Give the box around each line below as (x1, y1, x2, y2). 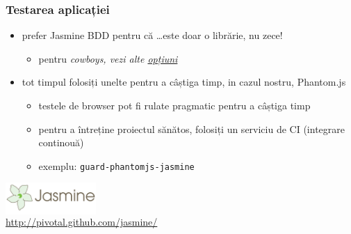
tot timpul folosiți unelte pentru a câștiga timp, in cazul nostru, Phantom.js (22, 75, 346, 89)
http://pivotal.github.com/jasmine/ (6, 214, 158, 228)
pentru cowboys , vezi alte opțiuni (38, 51, 178, 65)
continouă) (38, 135, 84, 150)
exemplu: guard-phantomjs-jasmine (38, 158, 195, 173)
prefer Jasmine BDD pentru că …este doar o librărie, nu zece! (22, 28, 283, 42)
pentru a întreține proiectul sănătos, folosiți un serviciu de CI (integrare (38, 121, 345, 136)
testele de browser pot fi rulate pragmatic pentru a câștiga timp (38, 98, 311, 112)
